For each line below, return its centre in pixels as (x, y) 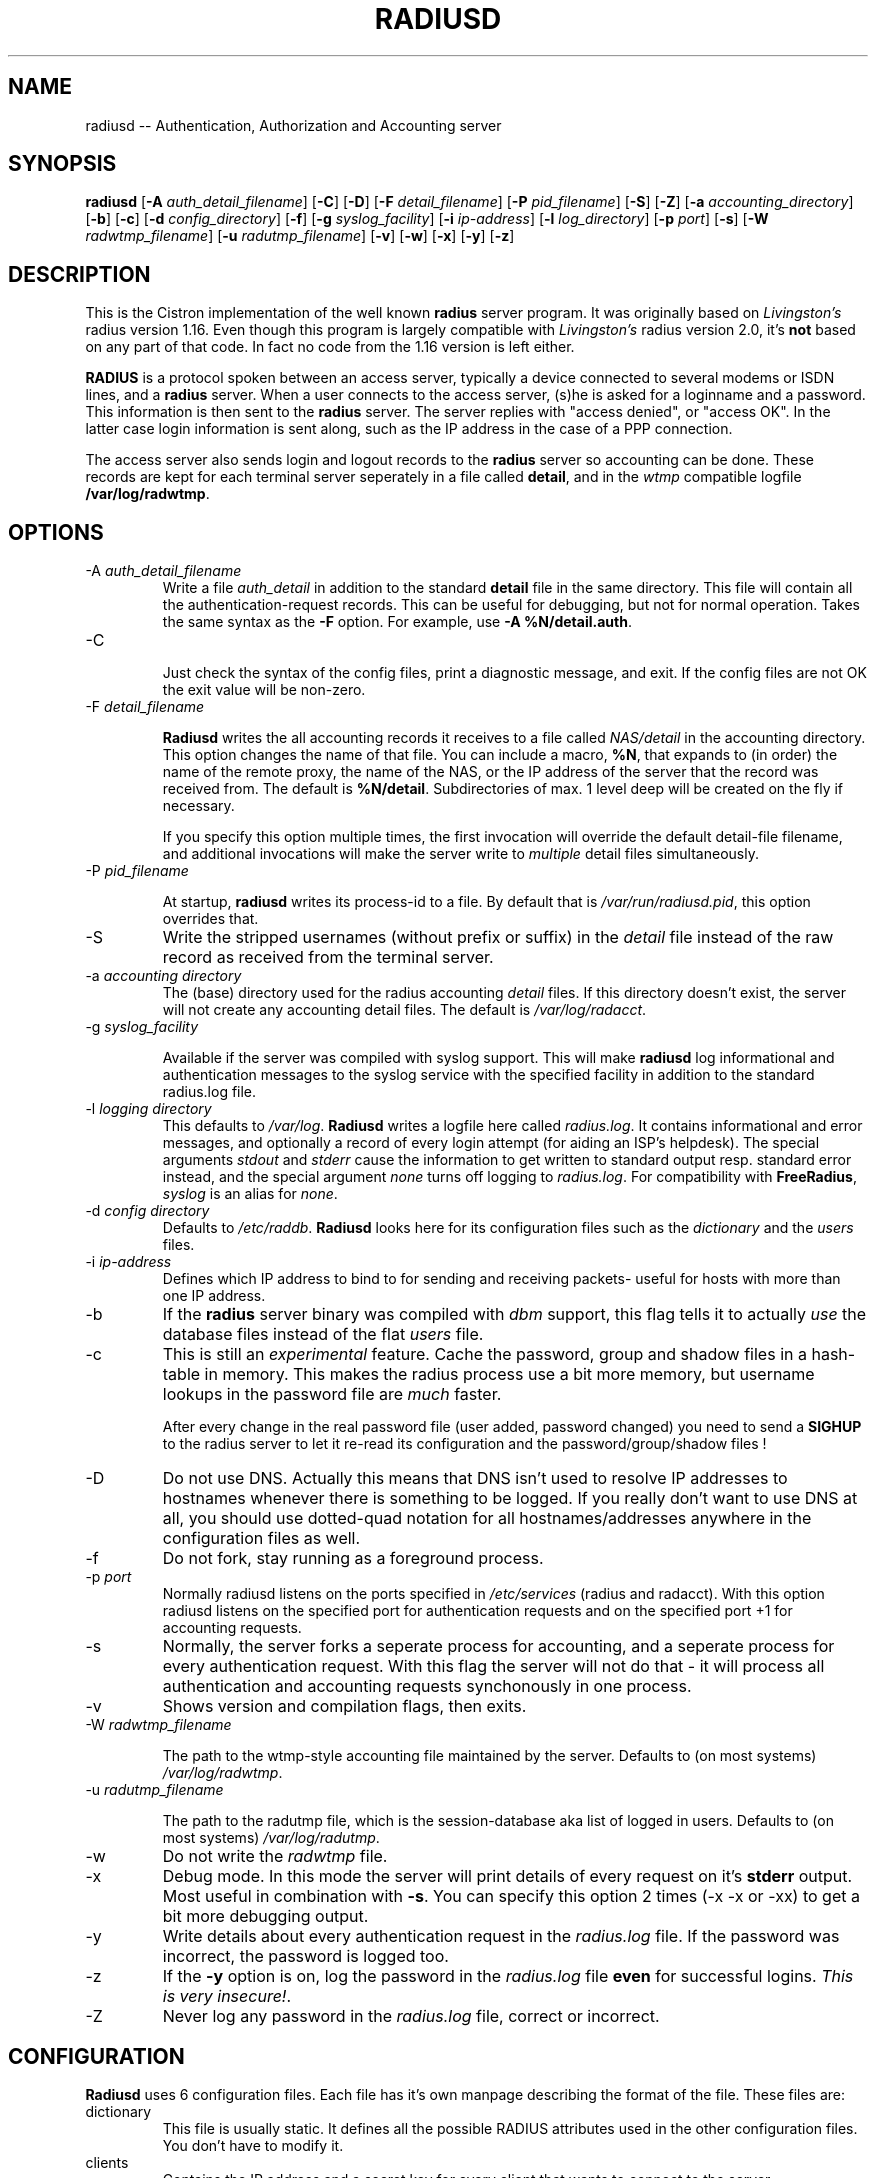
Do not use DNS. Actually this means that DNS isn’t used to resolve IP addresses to (475, 1478)
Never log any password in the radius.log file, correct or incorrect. (411, 2016)
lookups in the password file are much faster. (332, 1394)
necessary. (198, 806)
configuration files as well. (261, 1538)
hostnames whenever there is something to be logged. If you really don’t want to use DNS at (510, 1498)
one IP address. (214, 1296)
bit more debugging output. (265, 1916)
